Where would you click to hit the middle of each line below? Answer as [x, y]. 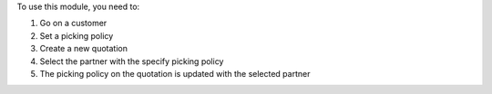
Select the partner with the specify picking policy [132, 61]
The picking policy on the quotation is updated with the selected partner [175, 73]
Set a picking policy [77, 35]
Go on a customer [73, 23]
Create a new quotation [83, 49]
